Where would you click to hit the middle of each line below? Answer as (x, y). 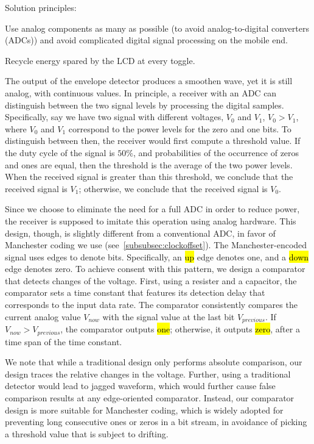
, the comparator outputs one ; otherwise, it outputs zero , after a (180, 329)
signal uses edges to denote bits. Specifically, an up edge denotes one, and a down (157, 256)
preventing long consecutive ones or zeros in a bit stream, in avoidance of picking (156, 422)
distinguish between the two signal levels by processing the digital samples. (145, 105)
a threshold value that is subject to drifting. (87, 433)
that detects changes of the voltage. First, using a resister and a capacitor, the (151, 280)
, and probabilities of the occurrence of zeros (216, 152)
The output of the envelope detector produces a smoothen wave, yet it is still (149, 81)
